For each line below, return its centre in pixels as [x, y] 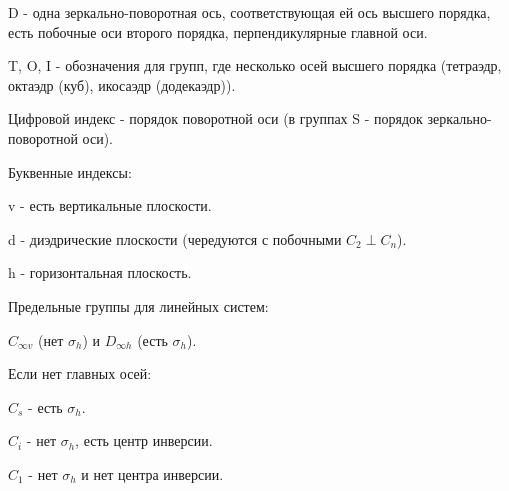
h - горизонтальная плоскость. [100, 272]
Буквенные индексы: [70, 171]
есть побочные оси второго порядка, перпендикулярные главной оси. [218, 31]
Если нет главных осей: [80, 373]
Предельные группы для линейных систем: [138, 305]
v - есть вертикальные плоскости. [110, 205]
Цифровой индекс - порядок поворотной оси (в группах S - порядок [215, 118]
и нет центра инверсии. [152, 473]
